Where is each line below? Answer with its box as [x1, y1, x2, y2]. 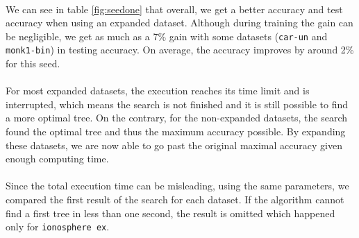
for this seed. [6, 56, 60, 71]
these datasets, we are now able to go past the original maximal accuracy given [6, 137, 342, 152]
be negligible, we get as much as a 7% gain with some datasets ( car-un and [6, 28, 328, 43]
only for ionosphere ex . [6, 219, 110, 234]
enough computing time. [6, 151, 109, 166]
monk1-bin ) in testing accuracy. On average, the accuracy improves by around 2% [6, 42, 354, 57]
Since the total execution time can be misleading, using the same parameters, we [6, 178, 349, 193]
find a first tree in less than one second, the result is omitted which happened [6, 205, 335, 220]
